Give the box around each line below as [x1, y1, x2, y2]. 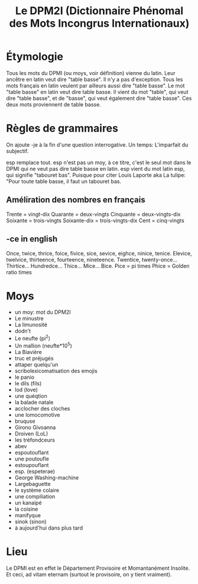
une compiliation [14, 492, 56, 500]
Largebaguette [14, 480, 51, 487]
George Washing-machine [14, 474, 79, 481]
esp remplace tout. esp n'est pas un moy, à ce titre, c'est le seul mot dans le [6, 158, 191, 166]
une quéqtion [14, 392, 47, 400]
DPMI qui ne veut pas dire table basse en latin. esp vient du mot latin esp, [6, 165, 185, 172]
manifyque [14, 511, 41, 518]
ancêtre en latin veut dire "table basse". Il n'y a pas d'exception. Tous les [6, 76, 183, 83]
